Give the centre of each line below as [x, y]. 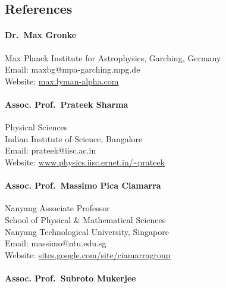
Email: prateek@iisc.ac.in [51, 150]
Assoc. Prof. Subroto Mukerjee [70, 278]
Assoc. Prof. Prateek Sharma [67, 104]
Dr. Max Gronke [41, 35]
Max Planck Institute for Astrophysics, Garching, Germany [113, 57]
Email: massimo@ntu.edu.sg [56, 243]
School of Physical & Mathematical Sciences [85, 219]
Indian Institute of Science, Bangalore [74, 138]
